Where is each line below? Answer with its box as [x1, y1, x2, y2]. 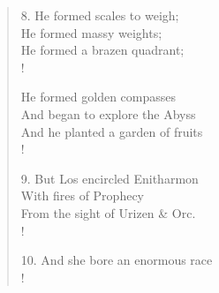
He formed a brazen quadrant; [20, 41, 185, 59]
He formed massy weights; [20, 23, 162, 41]
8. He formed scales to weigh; [20, 6, 179, 24]
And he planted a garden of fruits [20, 122, 203, 140]
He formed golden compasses [20, 87, 177, 106]
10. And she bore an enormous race [20, 251, 213, 269]
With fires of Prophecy [20, 186, 144, 205]
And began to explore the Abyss [20, 104, 196, 123]
